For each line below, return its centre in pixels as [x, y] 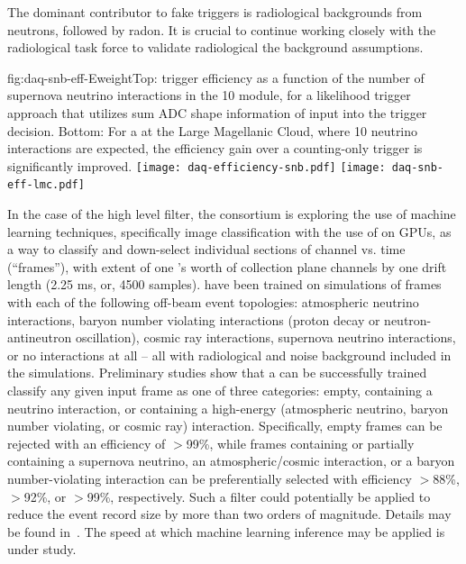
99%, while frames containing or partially [300, 443]
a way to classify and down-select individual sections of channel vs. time [206, 249]
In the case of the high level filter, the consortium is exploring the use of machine [232, 214]
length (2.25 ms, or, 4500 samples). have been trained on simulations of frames [224, 284]
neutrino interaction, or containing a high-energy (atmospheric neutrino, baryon [228, 408]
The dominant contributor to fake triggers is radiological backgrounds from [215, 12]
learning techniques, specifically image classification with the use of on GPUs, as [229, 231]
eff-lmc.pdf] [46, 185]
